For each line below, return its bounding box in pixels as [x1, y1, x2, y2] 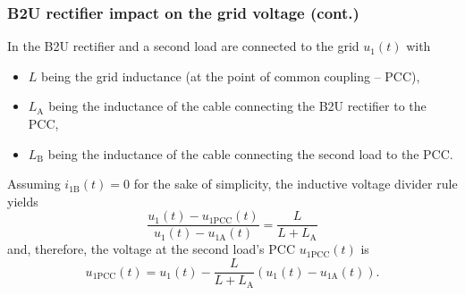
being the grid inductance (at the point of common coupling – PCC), [41, 66, 420, 85]
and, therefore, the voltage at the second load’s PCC [7, 240, 296, 258]
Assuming [7, 174, 61, 193]
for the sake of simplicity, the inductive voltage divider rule [133, 174, 458, 193]
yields [7, 191, 38, 210]
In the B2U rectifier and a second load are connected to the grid [7, 37, 359, 55]
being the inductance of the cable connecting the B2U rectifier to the [48, 97, 427, 115]
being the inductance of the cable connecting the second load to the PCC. [47, 144, 453, 163]
